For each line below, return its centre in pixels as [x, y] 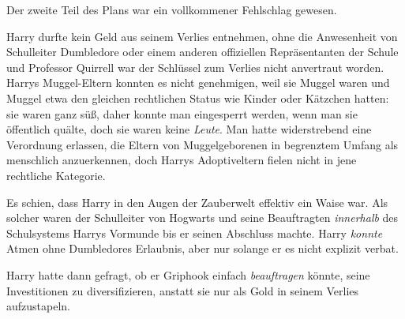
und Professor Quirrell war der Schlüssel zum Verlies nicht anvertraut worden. [195, 67]
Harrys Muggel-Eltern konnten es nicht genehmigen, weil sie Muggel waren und [198, 83]
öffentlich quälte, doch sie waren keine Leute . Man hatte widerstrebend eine [189, 129]
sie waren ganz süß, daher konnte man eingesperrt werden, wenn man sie [182, 113]
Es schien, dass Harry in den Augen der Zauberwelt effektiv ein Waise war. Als [197, 202]
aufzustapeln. [38, 306]
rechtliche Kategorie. [56, 175]
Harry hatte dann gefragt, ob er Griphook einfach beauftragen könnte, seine [188, 274]
